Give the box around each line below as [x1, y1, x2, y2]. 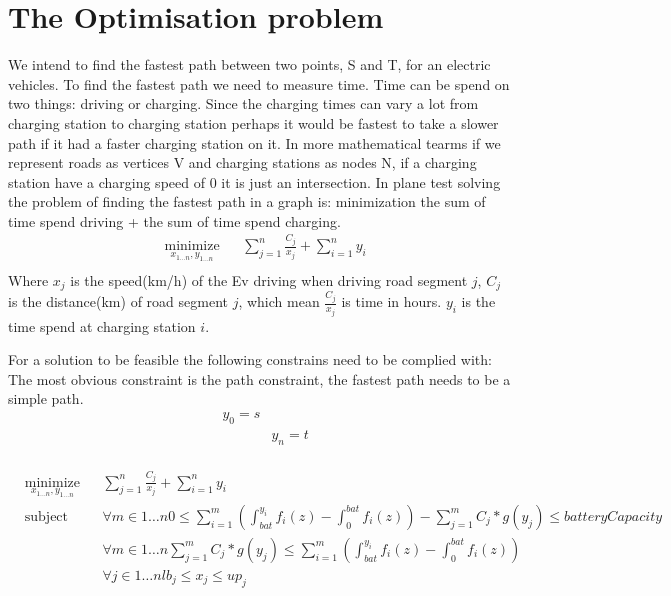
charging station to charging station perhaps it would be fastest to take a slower [8, 112, 499, 133]
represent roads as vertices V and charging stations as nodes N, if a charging [8, 152, 477, 173]
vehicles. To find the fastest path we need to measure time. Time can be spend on [8, 73, 510, 94]
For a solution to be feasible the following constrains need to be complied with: [8, 349, 492, 370]
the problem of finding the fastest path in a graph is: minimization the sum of [8, 191, 486, 212]
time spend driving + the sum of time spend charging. [8, 210, 341, 231]
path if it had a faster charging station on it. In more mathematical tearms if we [8, 132, 501, 153]
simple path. [8, 388, 84, 409]
